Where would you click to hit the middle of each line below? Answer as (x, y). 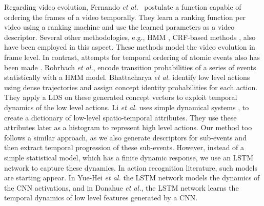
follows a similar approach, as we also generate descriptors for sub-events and (125, 137)
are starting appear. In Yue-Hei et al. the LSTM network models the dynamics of (132, 178)
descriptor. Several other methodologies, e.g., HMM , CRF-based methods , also (130, 37)
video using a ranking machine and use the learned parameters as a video (119, 27)
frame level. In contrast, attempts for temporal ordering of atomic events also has (132, 57)
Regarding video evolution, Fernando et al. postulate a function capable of (123, 7)
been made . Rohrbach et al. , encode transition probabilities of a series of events (130, 67)
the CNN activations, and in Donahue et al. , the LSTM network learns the (121, 187)
